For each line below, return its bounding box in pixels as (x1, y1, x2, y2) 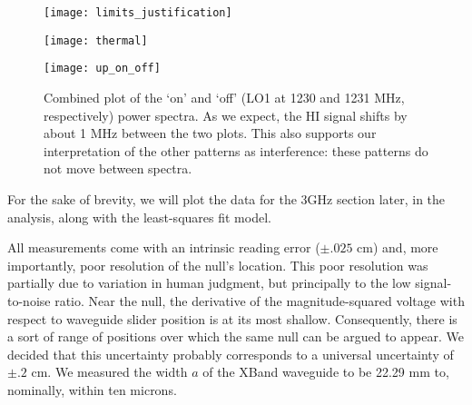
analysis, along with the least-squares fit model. (7, 207, 271, 226)
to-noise (7, 291, 51, 310)
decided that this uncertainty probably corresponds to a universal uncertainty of (7, 344, 454, 363)
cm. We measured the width (31, 362, 188, 381)
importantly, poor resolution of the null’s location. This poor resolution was (7, 255, 428, 274)
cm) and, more (357, 238, 438, 257)
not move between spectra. (44, 159, 192, 178)
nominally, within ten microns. (7, 380, 177, 399)
